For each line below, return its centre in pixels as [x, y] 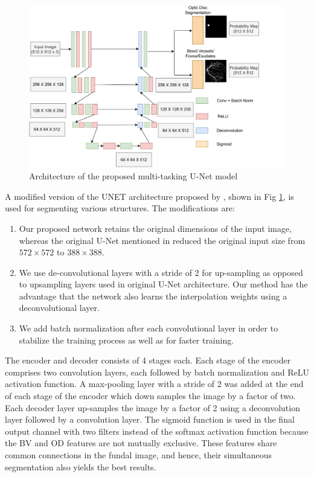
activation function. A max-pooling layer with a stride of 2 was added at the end [154, 384]
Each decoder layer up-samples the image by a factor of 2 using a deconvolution [152, 407]
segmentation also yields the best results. [81, 466]
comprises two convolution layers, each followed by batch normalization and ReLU [157, 372]
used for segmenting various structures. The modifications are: [120, 208]
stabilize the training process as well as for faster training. [127, 340]
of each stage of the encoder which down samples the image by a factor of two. [150, 396]
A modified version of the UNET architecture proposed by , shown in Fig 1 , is [149, 196]
